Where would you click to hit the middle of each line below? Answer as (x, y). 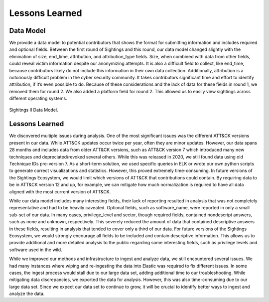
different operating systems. (38, 98)
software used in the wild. (36, 250)
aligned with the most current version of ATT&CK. (60, 191)
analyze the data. (27, 294)
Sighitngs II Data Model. (34, 110)
